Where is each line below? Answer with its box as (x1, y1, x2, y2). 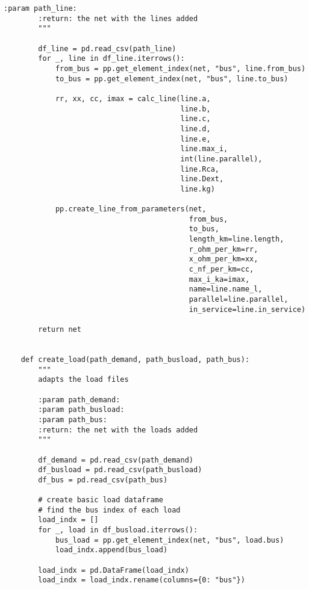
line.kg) (180, 184, 215, 193)
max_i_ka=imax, (189, 275, 250, 284)
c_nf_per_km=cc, (189, 265, 254, 274)
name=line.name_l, (189, 285, 263, 294)
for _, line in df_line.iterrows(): (38, 54, 185, 63)
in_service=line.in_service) (189, 305, 306, 314)
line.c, (180, 114, 211, 123)
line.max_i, (180, 145, 228, 154)
